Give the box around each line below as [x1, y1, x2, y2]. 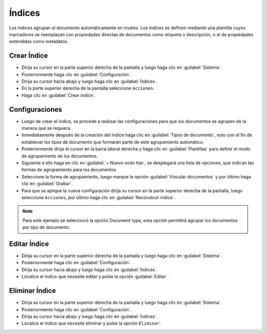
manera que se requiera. [21, 125, 72, 131]
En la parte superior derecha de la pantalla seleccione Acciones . [21, 85, 155, 91]
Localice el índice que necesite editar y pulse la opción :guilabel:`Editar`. [21, 274, 169, 279]
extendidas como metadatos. [9, 39, 69, 45]
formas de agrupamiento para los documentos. [21, 167, 118, 173]
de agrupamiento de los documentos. [21, 153, 98, 159]
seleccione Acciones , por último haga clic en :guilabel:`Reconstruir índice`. [21, 195, 176, 200]
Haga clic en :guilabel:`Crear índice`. [21, 92, 96, 98]
